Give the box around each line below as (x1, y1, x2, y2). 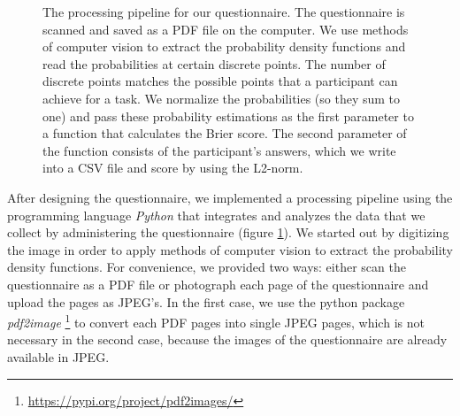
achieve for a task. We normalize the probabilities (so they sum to (42, 89, 401, 107)
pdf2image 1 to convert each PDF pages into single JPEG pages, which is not (7, 311, 425, 331)
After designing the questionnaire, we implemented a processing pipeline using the (7, 188, 453, 206)
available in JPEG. (7, 347, 110, 366)
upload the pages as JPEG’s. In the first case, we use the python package (7, 292, 405, 311)
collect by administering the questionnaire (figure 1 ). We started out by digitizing (7, 223, 449, 242)
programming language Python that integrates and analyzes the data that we (7, 205, 425, 224)
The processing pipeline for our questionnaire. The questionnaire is (42, 3, 405, 20)
